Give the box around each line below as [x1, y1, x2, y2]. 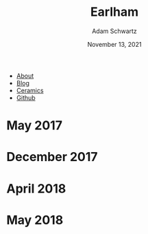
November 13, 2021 [87, 40, 142, 48]
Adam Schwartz [91, 27, 138, 35]
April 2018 [6, 180, 66, 196]
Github [16, 94, 36, 102]
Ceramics [16, 86, 44, 94]
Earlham [90, 4, 138, 20]
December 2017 [6, 149, 98, 165]
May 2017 [6, 118, 63, 134]
